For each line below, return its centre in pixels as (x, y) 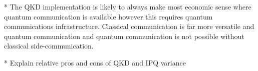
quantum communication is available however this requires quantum (108, 16)
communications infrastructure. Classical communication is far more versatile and (129, 26)
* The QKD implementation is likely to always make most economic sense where (128, 6)
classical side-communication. (49, 46)
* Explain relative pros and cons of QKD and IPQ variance (95, 62)
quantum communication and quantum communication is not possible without (124, 36)
